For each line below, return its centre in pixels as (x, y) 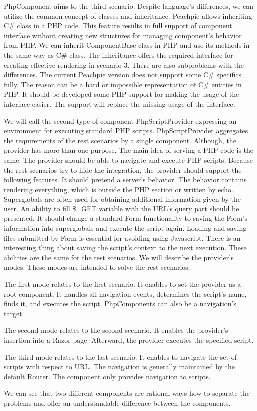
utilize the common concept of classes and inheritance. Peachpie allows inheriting (128, 16)
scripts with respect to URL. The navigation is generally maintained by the (120, 366)
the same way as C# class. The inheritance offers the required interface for (119, 55)
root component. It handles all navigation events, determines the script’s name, (125, 294)
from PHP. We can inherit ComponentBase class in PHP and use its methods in (127, 45)
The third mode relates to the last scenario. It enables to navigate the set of (120, 356)
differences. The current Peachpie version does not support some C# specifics (123, 75)
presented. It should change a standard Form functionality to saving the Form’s (126, 218)
